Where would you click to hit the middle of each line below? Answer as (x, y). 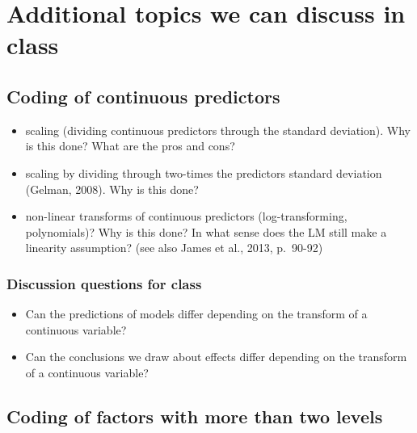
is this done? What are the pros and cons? (130, 146)
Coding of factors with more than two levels (195, 416)
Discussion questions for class (104, 283)
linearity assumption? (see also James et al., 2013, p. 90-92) (174, 248)
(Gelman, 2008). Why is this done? (112, 189)
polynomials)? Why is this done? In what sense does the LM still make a (206, 231)
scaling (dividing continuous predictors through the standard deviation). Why (218, 130)
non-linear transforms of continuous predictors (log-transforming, (186, 216)
